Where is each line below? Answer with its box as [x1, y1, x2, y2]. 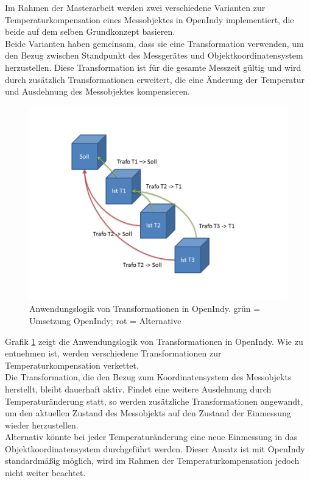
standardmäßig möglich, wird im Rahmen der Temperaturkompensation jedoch [5, 454, 300, 467]
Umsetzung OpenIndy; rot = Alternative [29, 314, 181, 327]
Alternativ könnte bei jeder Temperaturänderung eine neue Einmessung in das [5, 430, 298, 443]
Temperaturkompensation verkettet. [5, 358, 139, 371]
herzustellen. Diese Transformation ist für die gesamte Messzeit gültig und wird [5, 60, 301, 73]
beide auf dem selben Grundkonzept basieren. [5, 25, 175, 38]
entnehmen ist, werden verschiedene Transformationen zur [5, 347, 222, 360]
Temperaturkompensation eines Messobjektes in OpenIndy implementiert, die [5, 13, 294, 26]
